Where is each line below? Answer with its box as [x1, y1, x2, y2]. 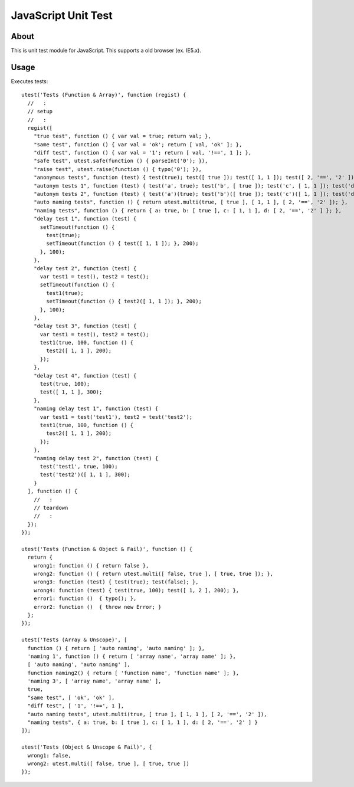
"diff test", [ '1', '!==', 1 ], [27, 703, 124, 709]
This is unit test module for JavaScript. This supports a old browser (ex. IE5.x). [11, 47, 202, 54]
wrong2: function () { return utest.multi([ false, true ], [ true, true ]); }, [33, 570, 274, 578]
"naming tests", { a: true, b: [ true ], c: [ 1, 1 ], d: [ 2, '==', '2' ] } [27, 719, 258, 726]
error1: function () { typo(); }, [33, 595, 137, 602]
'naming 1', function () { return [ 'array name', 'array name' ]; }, [27, 652, 236, 660]
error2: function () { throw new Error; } [33, 604, 162, 610]
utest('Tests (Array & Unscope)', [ [21, 637, 127, 643]
